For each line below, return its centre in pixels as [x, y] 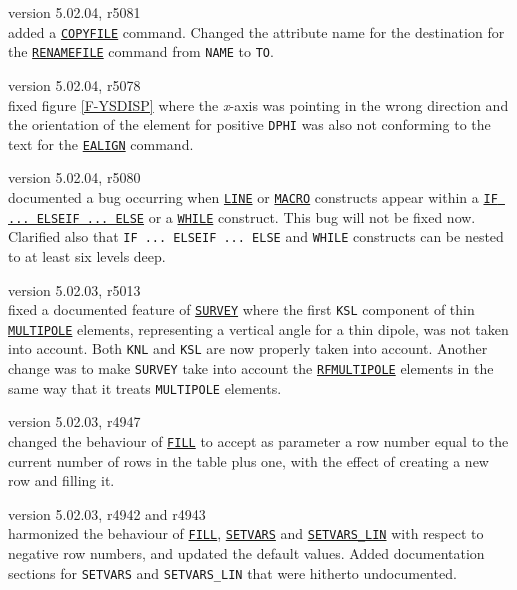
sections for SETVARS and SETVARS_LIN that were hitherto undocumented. [232, 572]
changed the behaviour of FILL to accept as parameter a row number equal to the [258, 441]
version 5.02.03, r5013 [74, 289]
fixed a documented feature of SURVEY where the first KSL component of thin [241, 309]
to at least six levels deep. [87, 255]
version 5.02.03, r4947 [74, 421]
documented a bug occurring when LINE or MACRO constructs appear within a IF [253, 197]
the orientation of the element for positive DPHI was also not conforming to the [249, 124]
